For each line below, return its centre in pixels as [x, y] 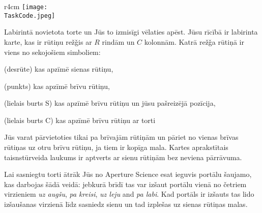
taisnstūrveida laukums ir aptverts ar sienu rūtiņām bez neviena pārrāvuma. [123, 157]
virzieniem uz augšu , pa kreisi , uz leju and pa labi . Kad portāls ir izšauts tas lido [129, 194]
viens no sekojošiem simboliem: [52, 52]
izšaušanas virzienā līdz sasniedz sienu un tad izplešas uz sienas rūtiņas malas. [126, 204]
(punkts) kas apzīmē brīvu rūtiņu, [57, 86]
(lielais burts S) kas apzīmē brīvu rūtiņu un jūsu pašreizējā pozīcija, [110, 103]
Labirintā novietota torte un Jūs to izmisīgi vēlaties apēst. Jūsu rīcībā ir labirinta [131, 32]
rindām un [118, 41]
